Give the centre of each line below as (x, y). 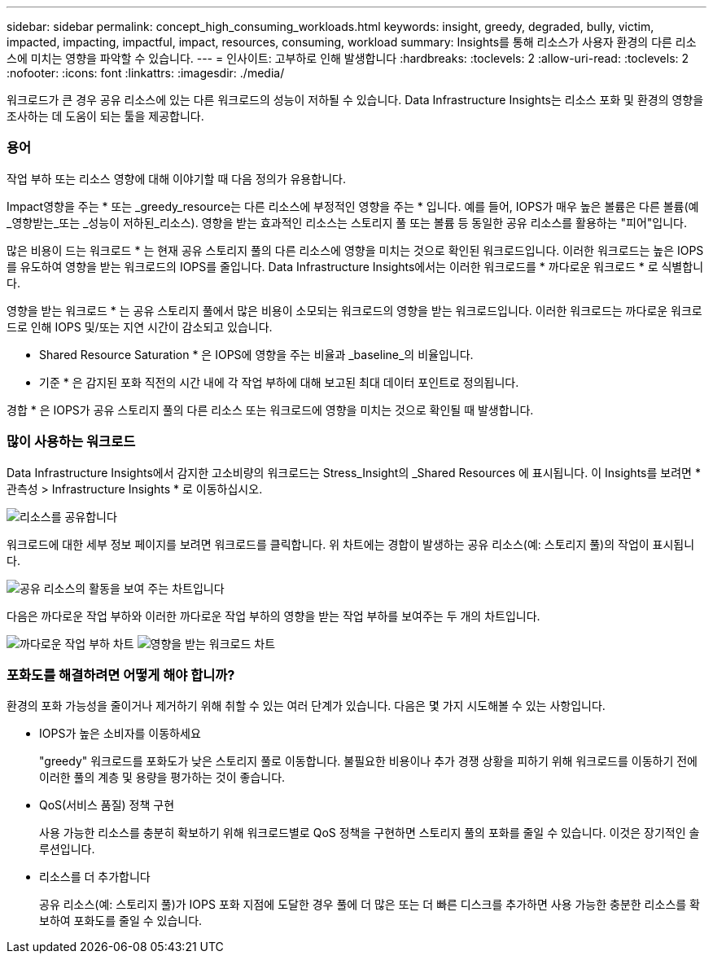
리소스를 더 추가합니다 (95, 877)
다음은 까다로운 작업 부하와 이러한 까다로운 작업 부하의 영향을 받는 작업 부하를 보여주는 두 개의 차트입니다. (273, 616)
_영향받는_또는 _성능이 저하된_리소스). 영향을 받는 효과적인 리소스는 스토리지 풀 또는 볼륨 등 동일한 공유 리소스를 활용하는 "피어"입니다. (347, 222)
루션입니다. (67, 849)
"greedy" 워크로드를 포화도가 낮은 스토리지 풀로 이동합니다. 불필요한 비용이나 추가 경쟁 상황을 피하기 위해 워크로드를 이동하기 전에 (368, 761)
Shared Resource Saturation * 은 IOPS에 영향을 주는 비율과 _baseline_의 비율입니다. (256, 354)
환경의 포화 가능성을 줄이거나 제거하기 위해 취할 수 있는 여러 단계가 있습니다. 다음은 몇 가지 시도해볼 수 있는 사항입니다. (306, 706)
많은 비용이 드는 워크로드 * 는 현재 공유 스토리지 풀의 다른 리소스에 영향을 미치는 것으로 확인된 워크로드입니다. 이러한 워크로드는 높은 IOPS (355, 250)
